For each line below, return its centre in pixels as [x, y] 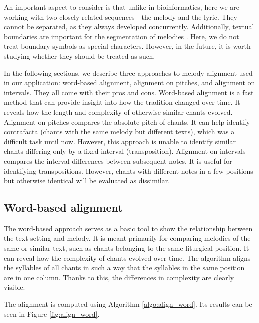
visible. [15, 287]
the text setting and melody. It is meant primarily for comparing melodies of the [127, 238]
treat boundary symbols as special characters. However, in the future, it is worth [127, 46]
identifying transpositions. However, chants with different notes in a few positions [129, 171]
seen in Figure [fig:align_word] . [52, 314]
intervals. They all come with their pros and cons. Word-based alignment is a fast [129, 92]
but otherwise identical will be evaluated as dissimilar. [87, 181]
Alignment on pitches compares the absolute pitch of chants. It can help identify [127, 121]
